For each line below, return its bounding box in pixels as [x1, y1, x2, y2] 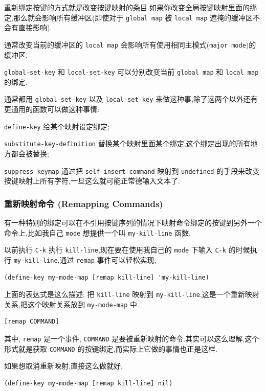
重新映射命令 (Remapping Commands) [4, 197, 163, 210]
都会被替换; [11, 148, 49, 158]
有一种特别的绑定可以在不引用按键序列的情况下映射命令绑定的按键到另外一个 [4, 217, 262, 227]
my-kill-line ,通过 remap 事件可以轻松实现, [13, 254, 157, 265]
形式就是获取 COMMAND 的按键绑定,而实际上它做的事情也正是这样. [4, 343, 218, 354]
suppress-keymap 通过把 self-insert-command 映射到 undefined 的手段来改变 [4, 165, 260, 176]
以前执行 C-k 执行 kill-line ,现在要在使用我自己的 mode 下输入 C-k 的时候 [4, 244, 250, 255]
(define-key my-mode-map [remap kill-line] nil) [4, 379, 173, 387]
